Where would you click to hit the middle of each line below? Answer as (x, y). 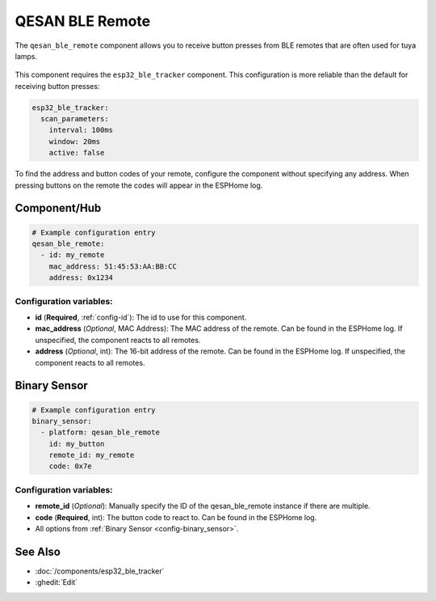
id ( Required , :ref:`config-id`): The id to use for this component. (141, 317)
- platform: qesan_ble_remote (101, 432)
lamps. (26, 56)
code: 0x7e (70, 466)
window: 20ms (75, 141)
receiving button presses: (57, 86)
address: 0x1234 (81, 278)
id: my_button (77, 444)
